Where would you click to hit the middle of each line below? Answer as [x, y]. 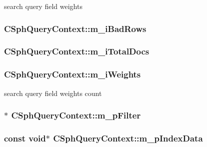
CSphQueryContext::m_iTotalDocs [77, 51]
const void [25, 138]
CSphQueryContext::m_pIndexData [128, 138]
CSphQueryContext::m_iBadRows [75, 28]
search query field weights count [53, 93]
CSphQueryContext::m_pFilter [76, 115]
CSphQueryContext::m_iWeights [72, 74]
